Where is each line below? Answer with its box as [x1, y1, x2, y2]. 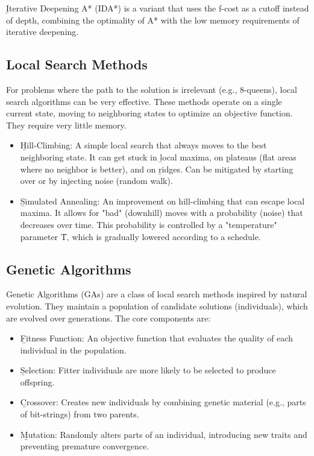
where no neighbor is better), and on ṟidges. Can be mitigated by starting [20, 162, 294, 175]
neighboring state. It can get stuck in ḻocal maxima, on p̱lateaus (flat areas [20, 150, 297, 163]
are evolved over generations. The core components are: [6, 311, 211, 324]
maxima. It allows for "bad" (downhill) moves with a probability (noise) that [20, 206, 303, 219]
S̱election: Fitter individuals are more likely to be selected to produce [20, 364, 276, 376]
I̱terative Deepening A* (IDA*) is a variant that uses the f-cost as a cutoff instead [6, 2, 309, 14]
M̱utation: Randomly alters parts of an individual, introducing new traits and [20, 428, 307, 440]
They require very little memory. [6, 118, 127, 131]
